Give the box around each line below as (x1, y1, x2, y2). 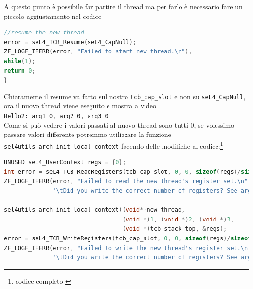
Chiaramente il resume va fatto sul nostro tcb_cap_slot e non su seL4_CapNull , (4, 91, 246, 101)
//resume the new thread (4, 29, 84, 36)
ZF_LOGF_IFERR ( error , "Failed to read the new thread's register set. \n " (4, 178, 248, 185)
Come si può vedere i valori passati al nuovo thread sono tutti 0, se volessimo (4, 119, 235, 130)
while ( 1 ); (4, 57, 36, 65)
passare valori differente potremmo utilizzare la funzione (4, 129, 171, 139)
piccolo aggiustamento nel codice (4, 11, 101, 21)
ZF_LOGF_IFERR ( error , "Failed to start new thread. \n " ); (4, 48, 192, 55)
